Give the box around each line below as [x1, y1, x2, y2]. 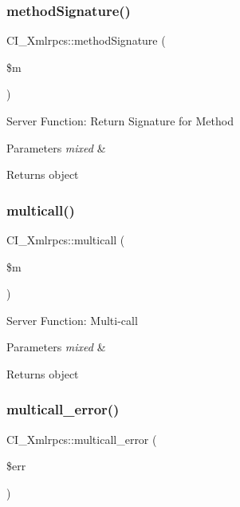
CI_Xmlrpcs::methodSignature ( [6, 32, 166, 49]
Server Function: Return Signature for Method [6, 113, 234, 129]
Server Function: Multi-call [6, 311, 138, 328]
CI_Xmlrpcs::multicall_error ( [6, 430, 157, 447]
